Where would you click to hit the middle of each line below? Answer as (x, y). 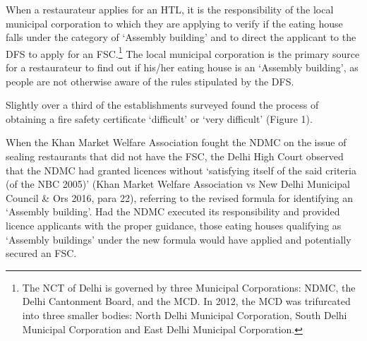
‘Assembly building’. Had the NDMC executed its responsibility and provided (173, 211)
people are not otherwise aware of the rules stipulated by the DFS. (150, 81)
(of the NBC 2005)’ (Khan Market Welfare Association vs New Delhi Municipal (178, 184)
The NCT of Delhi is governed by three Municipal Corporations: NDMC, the (189, 287)
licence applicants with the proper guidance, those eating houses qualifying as (174, 225)
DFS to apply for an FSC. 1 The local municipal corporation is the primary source (183, 52)
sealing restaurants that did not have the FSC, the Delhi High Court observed (175, 156)
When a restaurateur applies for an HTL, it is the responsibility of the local (170, 9)
